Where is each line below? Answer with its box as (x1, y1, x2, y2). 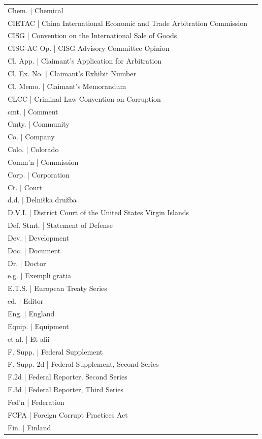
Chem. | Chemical (8, 5, 63, 15)
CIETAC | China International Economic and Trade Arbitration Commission (8, 17, 248, 28)
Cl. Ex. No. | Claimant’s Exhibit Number (8, 68, 136, 78)
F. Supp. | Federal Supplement (8, 346, 103, 357)
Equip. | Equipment (8, 320, 69, 331)
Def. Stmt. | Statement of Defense (8, 220, 113, 230)
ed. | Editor (8, 296, 44, 306)
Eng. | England (8, 308, 55, 318)
